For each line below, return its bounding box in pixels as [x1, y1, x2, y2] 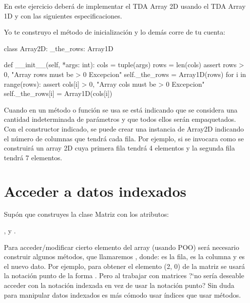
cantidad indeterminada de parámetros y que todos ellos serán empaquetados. [4, 114, 236, 124]
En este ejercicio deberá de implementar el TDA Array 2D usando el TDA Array [4, 1, 246, 11]
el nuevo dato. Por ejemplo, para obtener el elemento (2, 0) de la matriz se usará [4, 261, 245, 271]
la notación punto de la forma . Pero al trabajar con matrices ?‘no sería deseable [4, 270, 244, 281]
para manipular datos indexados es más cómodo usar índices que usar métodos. [4, 289, 241, 300]
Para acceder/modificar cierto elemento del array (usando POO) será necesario [4, 242, 239, 252]
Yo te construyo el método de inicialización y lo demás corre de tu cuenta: [4, 27, 226, 37]
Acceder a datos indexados [4, 181, 187, 201]
